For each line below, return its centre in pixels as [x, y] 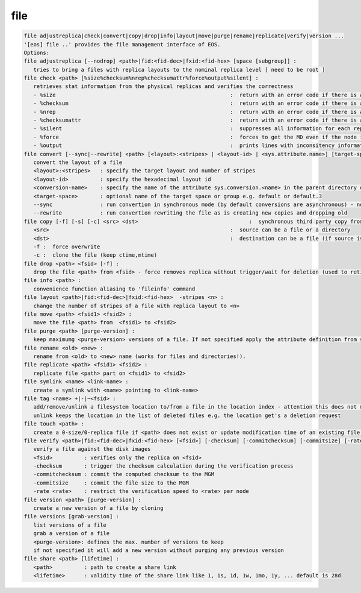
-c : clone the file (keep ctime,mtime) [95, 255]
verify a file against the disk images [92, 449]
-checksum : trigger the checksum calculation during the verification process [164, 466]
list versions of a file [70, 525]
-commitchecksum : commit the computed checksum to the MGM [124, 474]
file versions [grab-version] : [72, 516]
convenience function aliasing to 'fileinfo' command [114, 289]
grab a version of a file [72, 534]
